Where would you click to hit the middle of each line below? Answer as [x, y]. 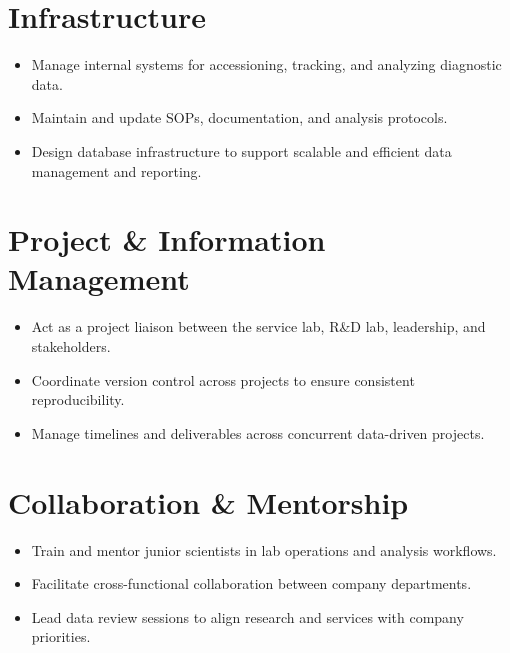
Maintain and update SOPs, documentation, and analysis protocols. [239, 117]
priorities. [61, 636]
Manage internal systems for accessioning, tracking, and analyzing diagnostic [266, 64]
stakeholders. [71, 346]
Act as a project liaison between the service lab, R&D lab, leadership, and [258, 326]
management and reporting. [116, 170]
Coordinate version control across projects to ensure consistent [223, 379]
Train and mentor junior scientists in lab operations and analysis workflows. [264, 549]
